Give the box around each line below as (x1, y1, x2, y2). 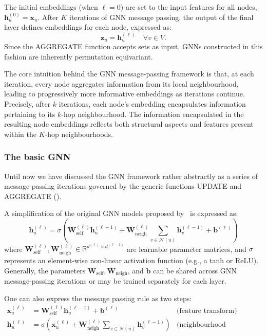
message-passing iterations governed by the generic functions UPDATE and (4, 181, 241, 191)
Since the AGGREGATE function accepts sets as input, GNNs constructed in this (4, 41, 263, 52)
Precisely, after (4, 98, 51, 109)
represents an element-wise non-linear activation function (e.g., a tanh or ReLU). (4, 254, 259, 265)
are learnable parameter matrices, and (126, 243, 246, 254)
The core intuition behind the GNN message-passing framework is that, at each (4, 68, 254, 79)
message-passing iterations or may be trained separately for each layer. (4, 275, 226, 286)
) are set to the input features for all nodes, (120, 2, 257, 12)
